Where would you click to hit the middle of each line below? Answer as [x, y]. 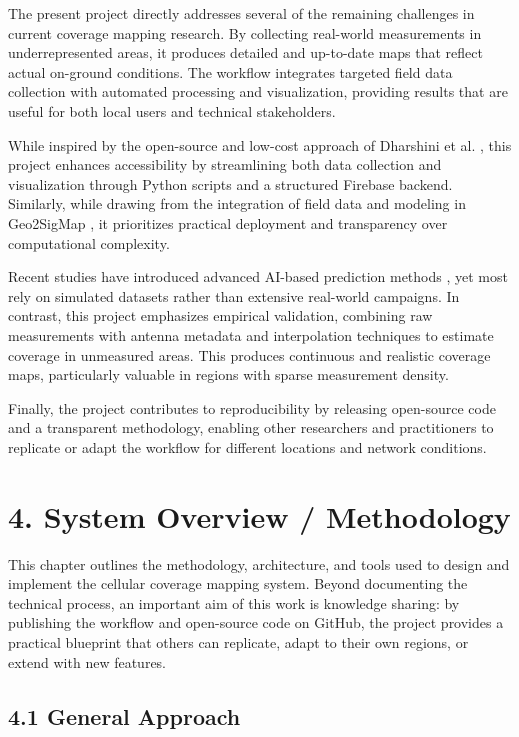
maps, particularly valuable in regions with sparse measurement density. [228, 374]
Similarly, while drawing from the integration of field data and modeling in [237, 203]
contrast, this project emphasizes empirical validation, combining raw [220, 315]
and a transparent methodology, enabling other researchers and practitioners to [251, 427]
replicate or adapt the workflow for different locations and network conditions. [247, 446]
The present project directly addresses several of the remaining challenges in [241, 13]
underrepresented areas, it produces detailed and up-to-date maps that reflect [245, 52]
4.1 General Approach [124, 715]
